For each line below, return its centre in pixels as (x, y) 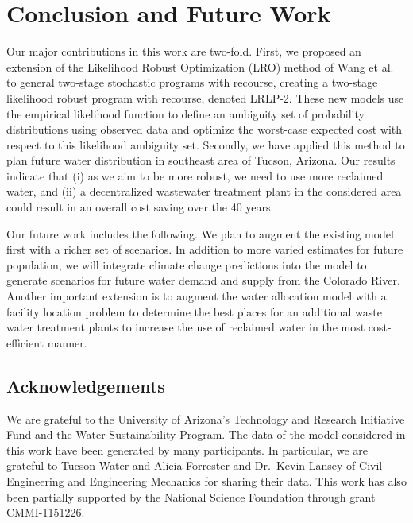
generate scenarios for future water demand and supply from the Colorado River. (203, 280)
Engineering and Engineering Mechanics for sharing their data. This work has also (206, 480)
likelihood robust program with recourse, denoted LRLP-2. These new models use (205, 97)
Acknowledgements (86, 385)
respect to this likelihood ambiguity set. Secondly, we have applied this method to (206, 144)
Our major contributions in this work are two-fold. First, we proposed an (184, 51)
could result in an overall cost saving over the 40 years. (140, 207)
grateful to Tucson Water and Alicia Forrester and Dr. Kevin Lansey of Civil (195, 465)
